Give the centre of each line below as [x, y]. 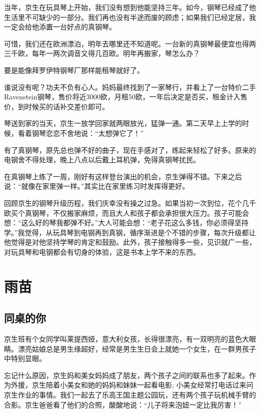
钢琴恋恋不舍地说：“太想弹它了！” [88, 133]
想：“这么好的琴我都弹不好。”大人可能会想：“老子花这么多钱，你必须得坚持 [126, 222]
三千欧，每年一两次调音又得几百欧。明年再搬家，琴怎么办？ [102, 53]
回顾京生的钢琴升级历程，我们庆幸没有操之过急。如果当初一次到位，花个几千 [130, 203]
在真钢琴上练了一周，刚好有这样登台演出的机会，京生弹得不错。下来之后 [123, 176]
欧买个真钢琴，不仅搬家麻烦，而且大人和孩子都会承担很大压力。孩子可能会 [126, 212]
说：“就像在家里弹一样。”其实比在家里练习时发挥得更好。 [97, 186]
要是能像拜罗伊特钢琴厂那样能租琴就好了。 [74, 70]
